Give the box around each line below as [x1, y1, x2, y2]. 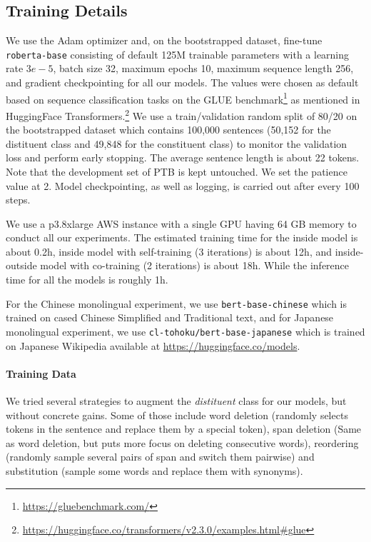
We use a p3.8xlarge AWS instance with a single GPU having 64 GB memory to [6, 216, 357, 231]
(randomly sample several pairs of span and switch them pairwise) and [6, 449, 315, 464]
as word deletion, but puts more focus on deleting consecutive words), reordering [6, 435, 359, 450]
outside [6, 258, 37, 273]
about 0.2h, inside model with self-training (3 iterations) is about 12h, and [6, 244, 332, 259]
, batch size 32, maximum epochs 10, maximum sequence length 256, [53, 61, 354, 76]
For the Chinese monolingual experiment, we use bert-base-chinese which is [6, 296, 347, 311]
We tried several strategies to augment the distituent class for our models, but [6, 393, 347, 408]
